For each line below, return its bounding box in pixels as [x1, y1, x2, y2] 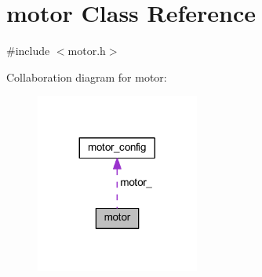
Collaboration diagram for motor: [6, 68, 167, 85]
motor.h [67, 42, 106, 59]
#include [6, 42, 50, 59]
